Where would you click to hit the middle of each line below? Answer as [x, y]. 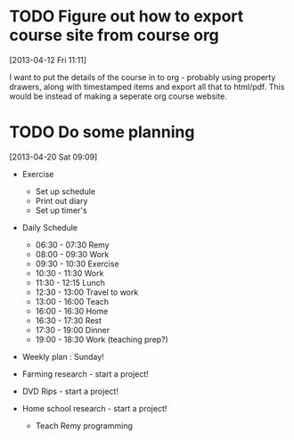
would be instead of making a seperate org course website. [118, 96]
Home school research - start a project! [94, 408]
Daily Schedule [50, 227]
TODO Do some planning [102, 132]
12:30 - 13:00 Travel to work [87, 292]
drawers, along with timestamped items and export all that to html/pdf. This [147, 86]
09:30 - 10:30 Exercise [77, 264]
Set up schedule [65, 191]
